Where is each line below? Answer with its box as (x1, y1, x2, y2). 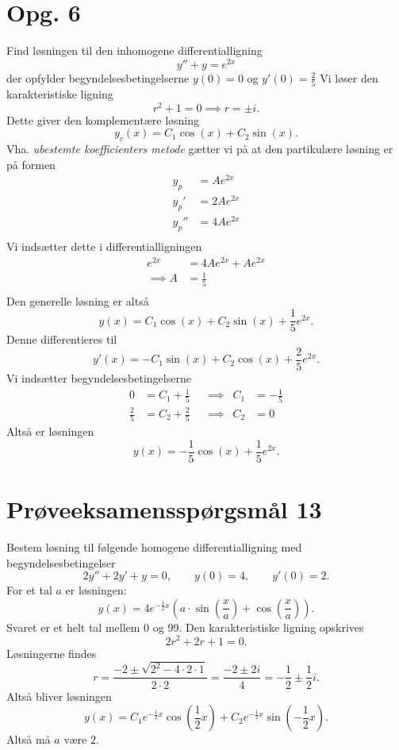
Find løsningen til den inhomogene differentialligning (6, 42, 263, 59)
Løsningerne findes (6, 644, 97, 661)
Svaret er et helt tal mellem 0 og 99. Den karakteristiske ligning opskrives (6, 618, 364, 635)
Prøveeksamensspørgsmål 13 (6, 493, 322, 525)
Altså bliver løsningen (6, 687, 112, 704)
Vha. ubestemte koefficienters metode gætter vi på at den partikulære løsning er (6, 140, 393, 157)
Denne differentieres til (6, 331, 117, 348)
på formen (6, 156, 56, 172)
